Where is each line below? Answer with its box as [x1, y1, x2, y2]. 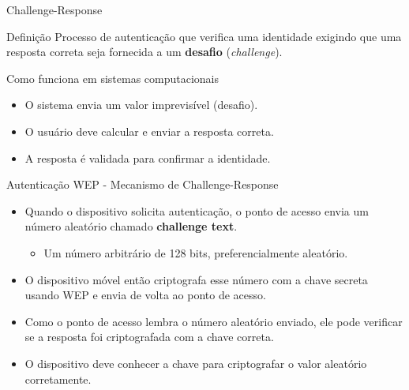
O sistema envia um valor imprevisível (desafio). [24, 96, 258, 113]
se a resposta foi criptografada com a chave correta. [24, 328, 274, 345]
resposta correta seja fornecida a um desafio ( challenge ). [6, 43, 283, 60]
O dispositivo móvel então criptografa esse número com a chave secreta [24, 271, 368, 287]
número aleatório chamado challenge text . [24, 218, 238, 234]
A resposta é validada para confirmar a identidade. [24, 149, 271, 166]
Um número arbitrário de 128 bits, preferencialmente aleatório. [43, 244, 348, 261]
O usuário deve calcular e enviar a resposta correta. [24, 122, 274, 139]
